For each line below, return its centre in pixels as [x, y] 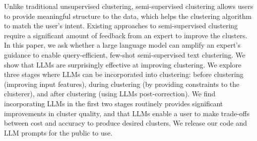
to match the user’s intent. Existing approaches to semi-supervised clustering [121, 26]
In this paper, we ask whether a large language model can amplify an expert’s [122, 45]
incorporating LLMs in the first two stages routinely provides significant [114, 103]
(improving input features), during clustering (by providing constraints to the [122, 84]
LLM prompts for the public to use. [58, 132]
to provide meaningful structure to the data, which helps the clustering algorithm [128, 16]
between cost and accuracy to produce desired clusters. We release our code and [126, 123]
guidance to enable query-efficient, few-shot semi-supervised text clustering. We [125, 54]
